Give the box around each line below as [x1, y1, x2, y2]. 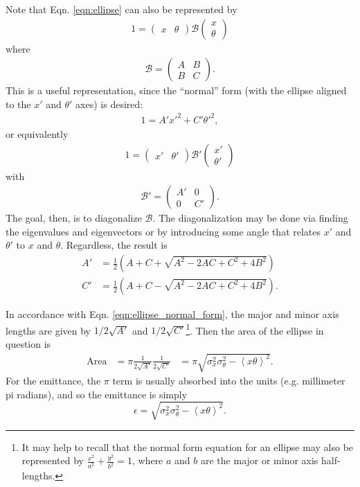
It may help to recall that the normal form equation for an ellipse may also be [21, 439, 354, 454]
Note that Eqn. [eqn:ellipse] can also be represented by [6, 2, 237, 16]
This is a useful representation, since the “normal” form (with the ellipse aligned [6, 83, 347, 98]
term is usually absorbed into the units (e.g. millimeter [112, 373, 345, 388]
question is [6, 336, 51, 351]
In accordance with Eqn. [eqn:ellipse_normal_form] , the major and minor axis [6, 307, 339, 321]
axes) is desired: [75, 96, 143, 111]
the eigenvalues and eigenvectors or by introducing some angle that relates [6, 224, 321, 238]
